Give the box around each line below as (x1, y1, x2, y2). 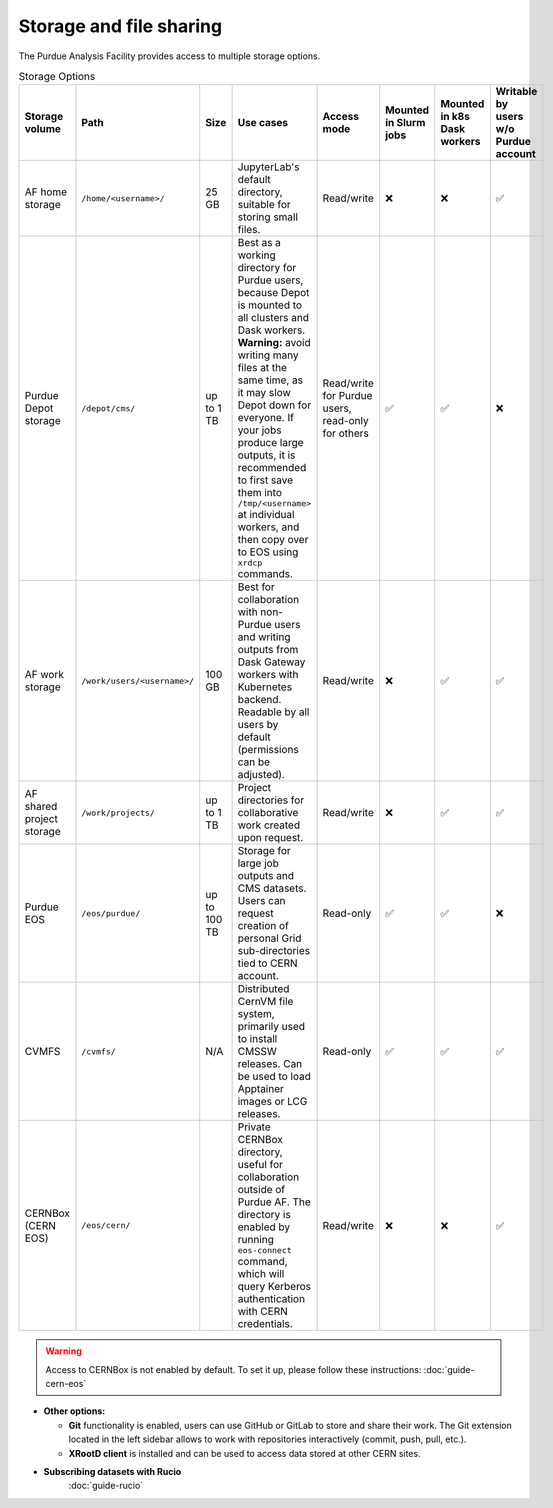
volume (24, 122, 62, 136)
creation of (237, 919, 289, 933)
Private (237, 1120, 272, 1134)
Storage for (237, 844, 292, 858)
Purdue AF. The (237, 1195, 312, 1209)
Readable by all (237, 705, 310, 719)
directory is (237, 1208, 292, 1222)
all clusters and (237, 311, 310, 325)
